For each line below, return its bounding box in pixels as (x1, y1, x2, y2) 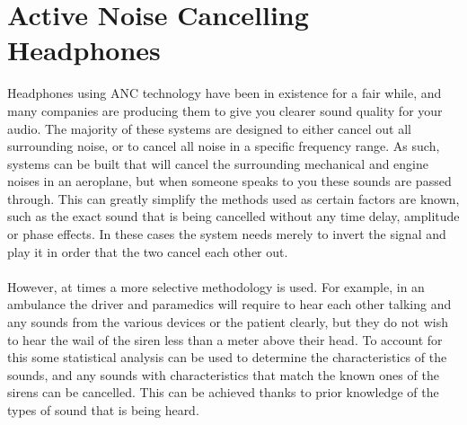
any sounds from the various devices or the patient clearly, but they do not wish (7, 313, 448, 332)
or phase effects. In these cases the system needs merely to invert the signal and (7, 225, 446, 243)
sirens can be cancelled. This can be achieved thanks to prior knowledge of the (7, 383, 439, 402)
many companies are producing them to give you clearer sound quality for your (7, 101, 443, 120)
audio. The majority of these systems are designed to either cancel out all (7, 119, 412, 137)
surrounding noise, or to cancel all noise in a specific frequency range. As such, (7, 137, 440, 155)
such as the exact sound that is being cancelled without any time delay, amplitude (7, 207, 460, 226)
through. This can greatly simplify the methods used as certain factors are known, (7, 189, 460, 208)
